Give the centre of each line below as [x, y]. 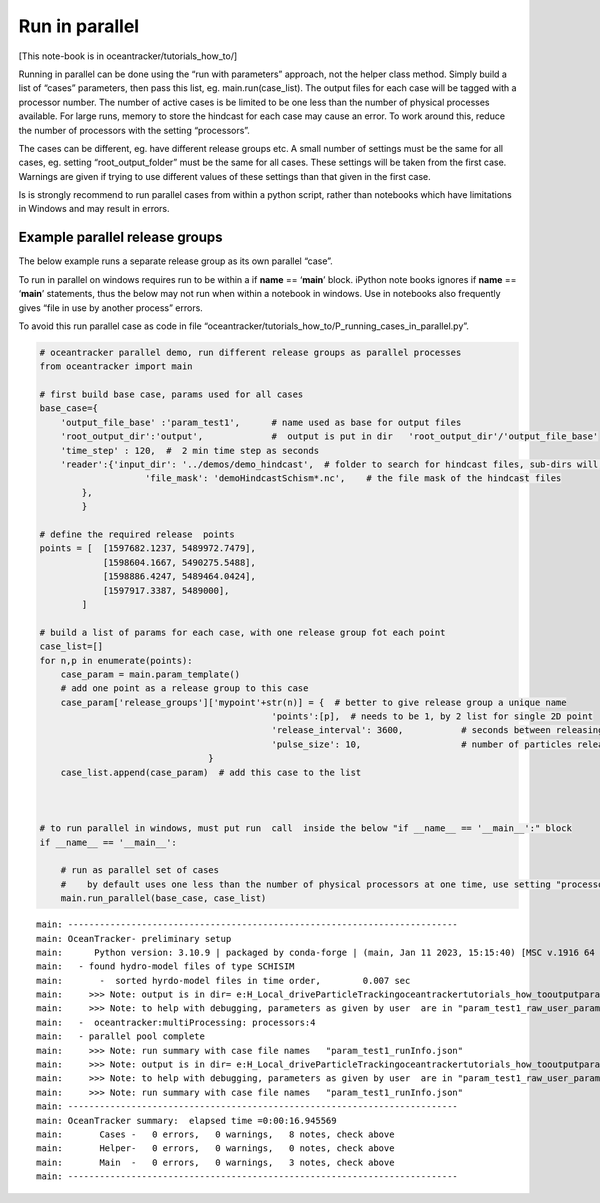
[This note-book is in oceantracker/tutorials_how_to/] [128, 56]
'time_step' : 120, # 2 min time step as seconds [190, 450]
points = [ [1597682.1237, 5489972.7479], [148, 548]
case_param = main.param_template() [150, 674]
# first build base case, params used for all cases [171, 394]
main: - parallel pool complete [120, 1036]
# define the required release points [137, 534]
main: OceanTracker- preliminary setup [134, 938]
